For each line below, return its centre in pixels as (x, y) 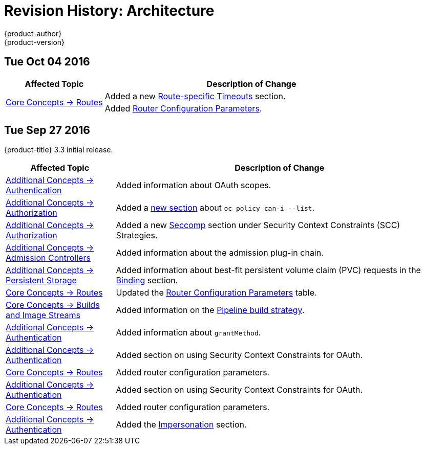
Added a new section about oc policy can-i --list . (215, 208)
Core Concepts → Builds (53, 305)
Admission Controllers (48, 258)
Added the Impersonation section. (181, 425)
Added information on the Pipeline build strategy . (210, 310)
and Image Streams (43, 315)
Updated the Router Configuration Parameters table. (216, 293)
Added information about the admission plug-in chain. (220, 253)
